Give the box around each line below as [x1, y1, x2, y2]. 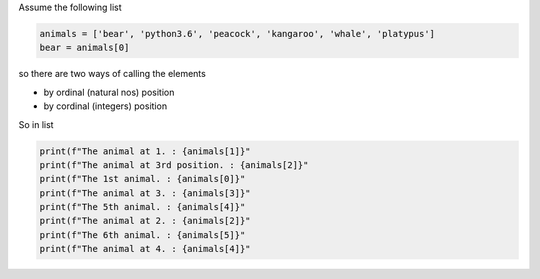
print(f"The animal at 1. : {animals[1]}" [39, 145, 251, 157]
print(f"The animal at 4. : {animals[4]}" [39, 243, 251, 255]
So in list [18, 118, 54, 130]
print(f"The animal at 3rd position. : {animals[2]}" [39, 159, 309, 170]
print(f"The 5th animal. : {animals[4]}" [39, 201, 246, 213]
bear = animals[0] [39, 42, 130, 54]
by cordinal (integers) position [43, 100, 168, 112]
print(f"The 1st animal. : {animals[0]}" [39, 173, 246, 185]
